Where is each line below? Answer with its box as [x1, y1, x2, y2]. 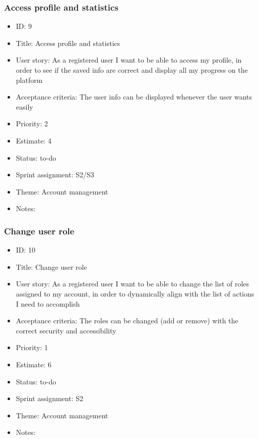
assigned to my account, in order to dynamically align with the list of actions [16, 288, 254, 299]
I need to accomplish [16, 298, 80, 309]
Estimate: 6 [16, 359, 52, 369]
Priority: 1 [16, 342, 48, 353]
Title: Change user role [16, 261, 87, 272]
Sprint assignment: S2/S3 [16, 169, 94, 180]
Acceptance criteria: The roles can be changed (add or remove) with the [16, 315, 238, 326]
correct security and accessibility [16, 325, 116, 335]
